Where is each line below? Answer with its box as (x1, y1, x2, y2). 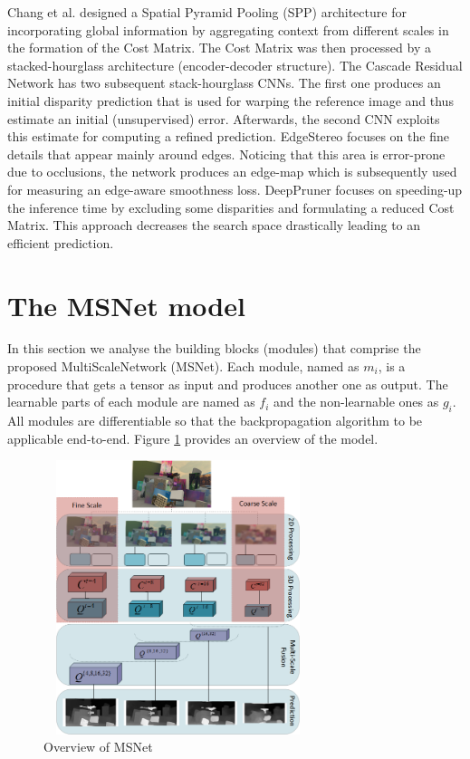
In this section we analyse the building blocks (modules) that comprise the (7, 339, 421, 358)
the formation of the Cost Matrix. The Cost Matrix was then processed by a (7, 38, 431, 57)
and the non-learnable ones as (273, 392, 439, 411)
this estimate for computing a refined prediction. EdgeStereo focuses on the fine (7, 127, 449, 146)
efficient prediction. (7, 233, 114, 252)
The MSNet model (7, 286, 245, 323)
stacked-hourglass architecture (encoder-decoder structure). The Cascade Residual (7, 55, 463, 74)
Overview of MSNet (43, 737, 153, 756)
